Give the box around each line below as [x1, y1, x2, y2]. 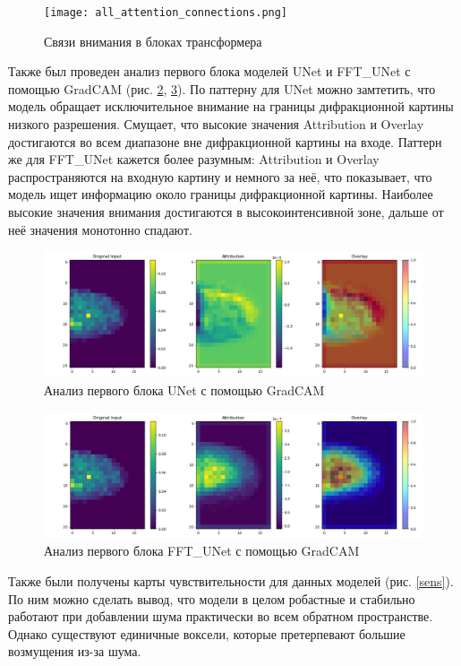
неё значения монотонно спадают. [8, 220, 192, 238]
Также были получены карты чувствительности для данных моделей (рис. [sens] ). [8, 571, 454, 590]
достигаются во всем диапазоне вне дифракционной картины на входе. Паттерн [8, 132, 442, 151]
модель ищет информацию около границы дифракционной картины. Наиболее [8, 185, 433, 203]
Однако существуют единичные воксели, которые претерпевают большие [8, 624, 406, 643]
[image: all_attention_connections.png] [44, 6, 288, 19]
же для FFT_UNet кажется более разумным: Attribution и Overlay [8, 150, 380, 169]
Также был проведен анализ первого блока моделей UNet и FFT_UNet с [8, 62, 411, 81]
